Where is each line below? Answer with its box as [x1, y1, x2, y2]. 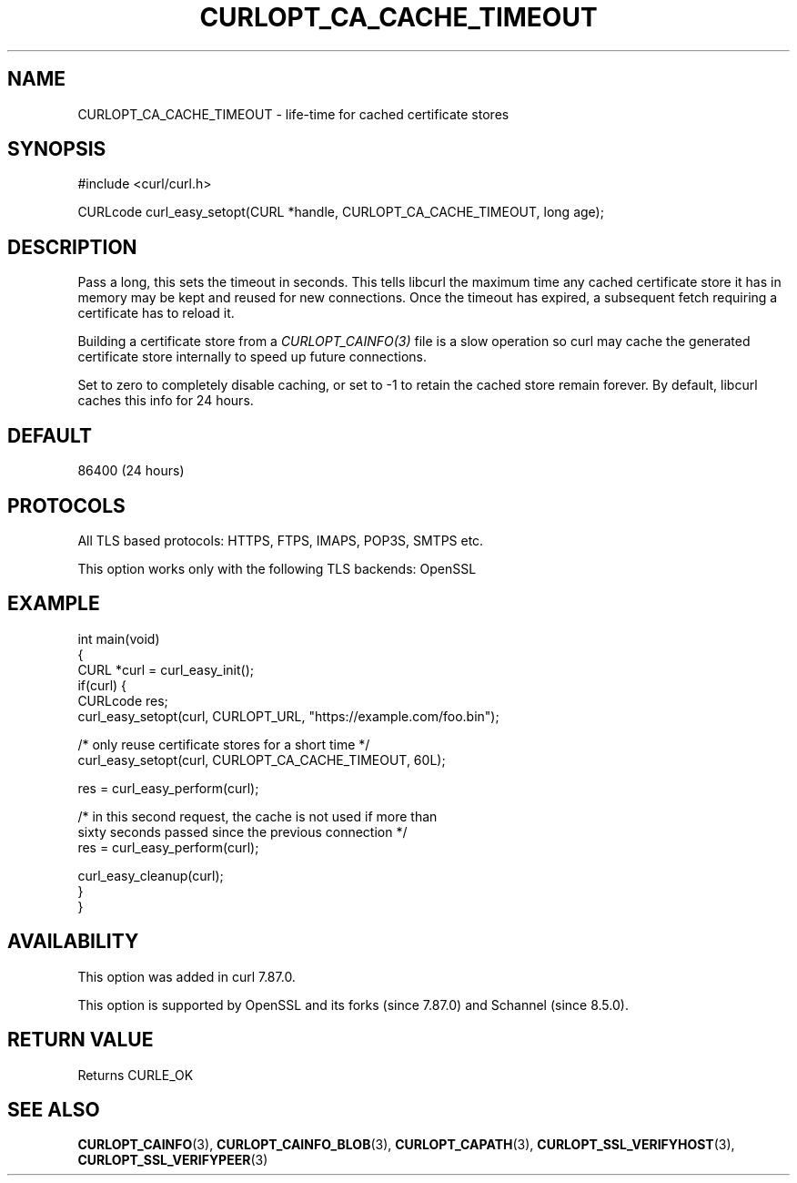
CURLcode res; [77, 692, 168, 709]
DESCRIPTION [7, 235, 137, 259]
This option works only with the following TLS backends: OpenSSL [77, 560, 477, 576]
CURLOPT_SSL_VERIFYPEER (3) [77, 1152, 268, 1168]
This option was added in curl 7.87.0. [77, 968, 296, 984]
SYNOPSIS [7, 138, 106, 161]
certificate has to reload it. [77, 305, 235, 321]
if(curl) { [77, 677, 127, 693]
